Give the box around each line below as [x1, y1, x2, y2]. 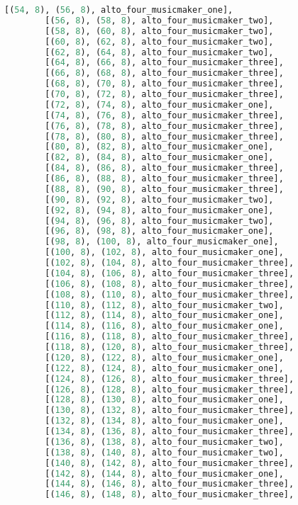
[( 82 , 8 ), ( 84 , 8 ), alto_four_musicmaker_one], [45, 152, 274, 163]
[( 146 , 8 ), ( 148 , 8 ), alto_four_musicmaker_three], [45, 489, 294, 500]
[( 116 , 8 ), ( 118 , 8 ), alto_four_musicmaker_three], [45, 331, 294, 342]
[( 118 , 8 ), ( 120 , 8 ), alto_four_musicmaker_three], [45, 342, 294, 352]
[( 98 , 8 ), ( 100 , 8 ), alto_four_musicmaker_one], [45, 237, 279, 247]
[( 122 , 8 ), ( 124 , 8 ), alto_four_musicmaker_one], [45, 363, 284, 373]
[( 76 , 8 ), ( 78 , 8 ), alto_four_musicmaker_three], [45, 120, 284, 131]
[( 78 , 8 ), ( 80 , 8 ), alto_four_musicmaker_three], [45, 131, 284, 142]
